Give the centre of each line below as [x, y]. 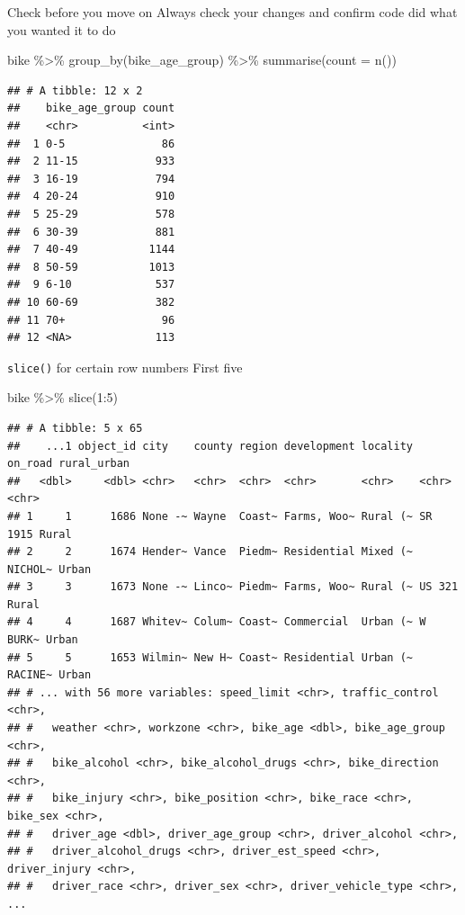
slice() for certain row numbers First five [125, 367]
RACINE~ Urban [49, 675]
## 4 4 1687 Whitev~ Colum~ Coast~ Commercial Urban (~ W [217, 622]
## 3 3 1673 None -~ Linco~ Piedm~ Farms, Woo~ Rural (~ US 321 [233, 587]
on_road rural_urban [69, 464]
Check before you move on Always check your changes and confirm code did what [232, 12]
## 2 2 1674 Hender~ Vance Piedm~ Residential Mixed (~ [210, 552]
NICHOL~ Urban [49, 569]
